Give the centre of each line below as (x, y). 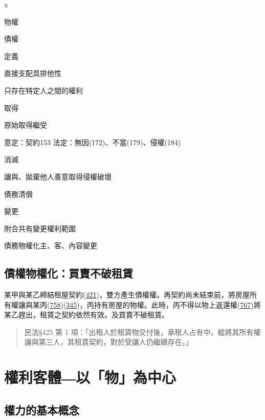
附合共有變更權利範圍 (40, 228)
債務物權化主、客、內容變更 (51, 245)
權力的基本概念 (42, 409)
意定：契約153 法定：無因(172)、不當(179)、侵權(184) (93, 142)
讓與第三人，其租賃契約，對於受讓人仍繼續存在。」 (108, 342)
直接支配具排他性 (33, 73)
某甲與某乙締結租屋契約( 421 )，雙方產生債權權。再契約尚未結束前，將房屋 (127, 295)
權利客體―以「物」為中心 (90, 377)
